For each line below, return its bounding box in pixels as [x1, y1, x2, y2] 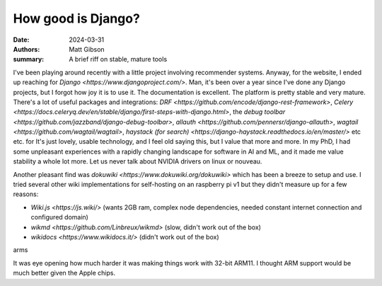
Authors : [13, 45, 40, 53]
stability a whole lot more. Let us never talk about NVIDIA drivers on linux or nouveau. [13, 157, 262, 166]
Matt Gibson [69, 45, 105, 53]
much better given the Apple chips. [13, 269, 116, 278]
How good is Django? [13, 11, 141, 26]
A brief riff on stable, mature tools [69, 55, 168, 64]
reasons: [13, 190, 39, 198]
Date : [13, 35, 30, 44]
